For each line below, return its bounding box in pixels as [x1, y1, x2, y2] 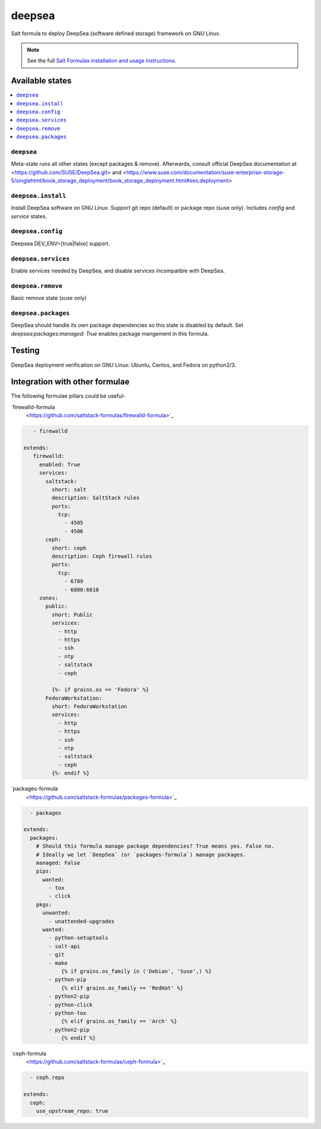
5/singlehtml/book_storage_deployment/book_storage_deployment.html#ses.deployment [11, 177, 229, 184]
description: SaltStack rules [51, 495, 140, 501]
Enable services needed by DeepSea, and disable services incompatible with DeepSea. [11, 267, 225, 274]
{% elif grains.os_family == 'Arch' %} [61, 1018, 178, 1025]
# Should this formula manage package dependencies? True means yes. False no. [36, 843, 275, 849]
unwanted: [42, 910, 71, 916]
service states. [11, 212, 48, 220]
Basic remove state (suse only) [11, 294, 87, 302]
